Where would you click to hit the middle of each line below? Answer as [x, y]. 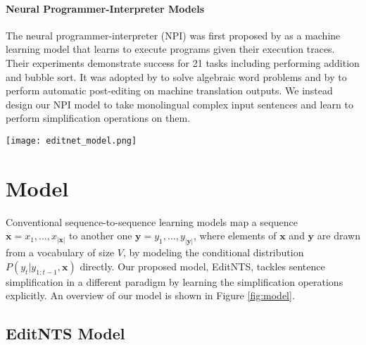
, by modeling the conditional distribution [214, 252]
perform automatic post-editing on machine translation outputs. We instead [169, 90]
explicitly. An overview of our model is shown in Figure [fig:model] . [150, 295]
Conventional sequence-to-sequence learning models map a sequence [152, 221]
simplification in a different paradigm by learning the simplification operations [175, 281]
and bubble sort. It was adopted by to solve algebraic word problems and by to [176, 76]
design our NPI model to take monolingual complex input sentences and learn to [180, 104]
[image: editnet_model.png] [71, 140]
